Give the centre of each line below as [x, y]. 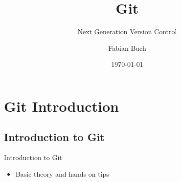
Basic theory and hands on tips [62, 173]
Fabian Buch [127, 48]
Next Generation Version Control [127, 31]
